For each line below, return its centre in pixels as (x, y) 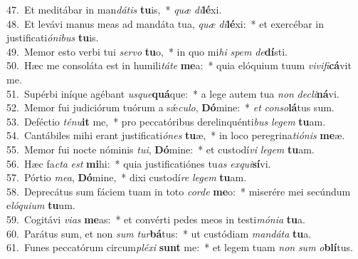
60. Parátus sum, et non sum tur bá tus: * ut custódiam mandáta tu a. (159, 233)
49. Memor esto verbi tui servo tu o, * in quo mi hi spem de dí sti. (147, 51)
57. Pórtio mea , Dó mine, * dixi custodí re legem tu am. (127, 177)
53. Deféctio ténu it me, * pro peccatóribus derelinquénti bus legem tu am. (166, 121)
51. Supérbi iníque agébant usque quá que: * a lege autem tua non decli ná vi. (173, 93)
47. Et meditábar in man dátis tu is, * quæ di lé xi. (114, 9)
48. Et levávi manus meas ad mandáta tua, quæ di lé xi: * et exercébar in (165, 23)
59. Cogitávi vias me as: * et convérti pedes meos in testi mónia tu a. (156, 219)
